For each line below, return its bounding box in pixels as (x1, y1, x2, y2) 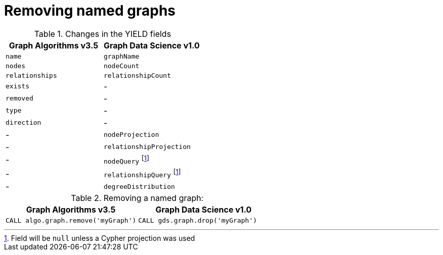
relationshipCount (103, 71, 171, 79)
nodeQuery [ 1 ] (103, 154, 150, 166)
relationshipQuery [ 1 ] (103, 168, 181, 179)
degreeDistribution (103, 182, 175, 190)
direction (6, 119, 41, 127)
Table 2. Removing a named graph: (71, 193, 204, 203)
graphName (103, 52, 140, 60)
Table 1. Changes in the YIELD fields (34, 28, 171, 39)
